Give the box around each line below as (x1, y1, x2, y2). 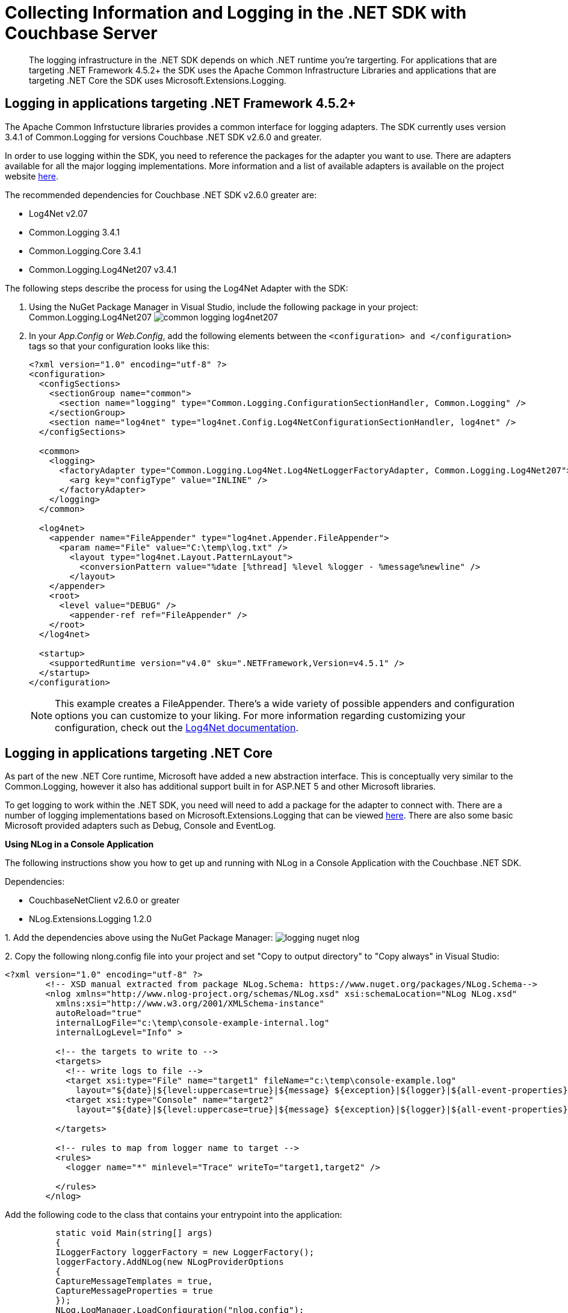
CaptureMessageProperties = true (55, 1286, 213, 1296)
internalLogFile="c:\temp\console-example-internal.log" (55, 1018, 330, 1028)
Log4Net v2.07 (29, 208, 88, 219)
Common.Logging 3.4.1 (29, 226, 120, 237)
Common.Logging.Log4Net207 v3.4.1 (29, 264, 177, 275)
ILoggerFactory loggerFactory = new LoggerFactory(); (55, 1247, 315, 1258)
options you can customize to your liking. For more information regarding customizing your (55, 709, 466, 722)
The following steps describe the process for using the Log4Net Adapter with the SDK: (5, 282, 348, 293)
